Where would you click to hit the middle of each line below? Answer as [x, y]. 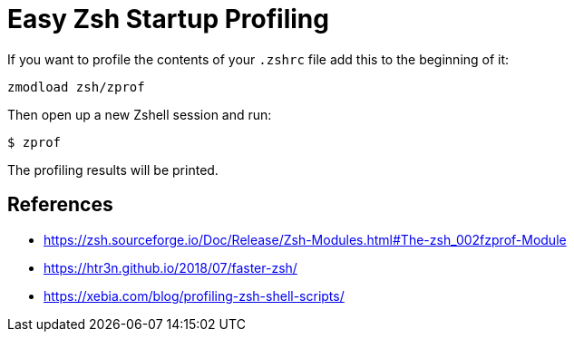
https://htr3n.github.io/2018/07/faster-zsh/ [170, 267]
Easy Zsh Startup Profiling [168, 19]
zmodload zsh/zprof [76, 87]
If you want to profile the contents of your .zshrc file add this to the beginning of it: [258, 59]
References [60, 205]
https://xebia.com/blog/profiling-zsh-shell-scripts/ [194, 295]
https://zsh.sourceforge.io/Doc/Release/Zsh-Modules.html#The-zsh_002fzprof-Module [305, 239]
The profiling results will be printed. [113, 169]
